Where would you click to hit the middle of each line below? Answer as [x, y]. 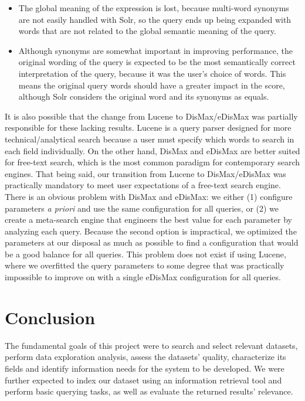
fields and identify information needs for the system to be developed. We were [145, 368]
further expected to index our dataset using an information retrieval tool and [143, 380]
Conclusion [50, 317]
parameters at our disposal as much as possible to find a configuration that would [152, 242]
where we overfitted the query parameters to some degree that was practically [145, 265]
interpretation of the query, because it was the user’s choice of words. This [152, 73]
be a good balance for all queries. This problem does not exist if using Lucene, [145, 254]
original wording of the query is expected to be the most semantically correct [157, 62]
